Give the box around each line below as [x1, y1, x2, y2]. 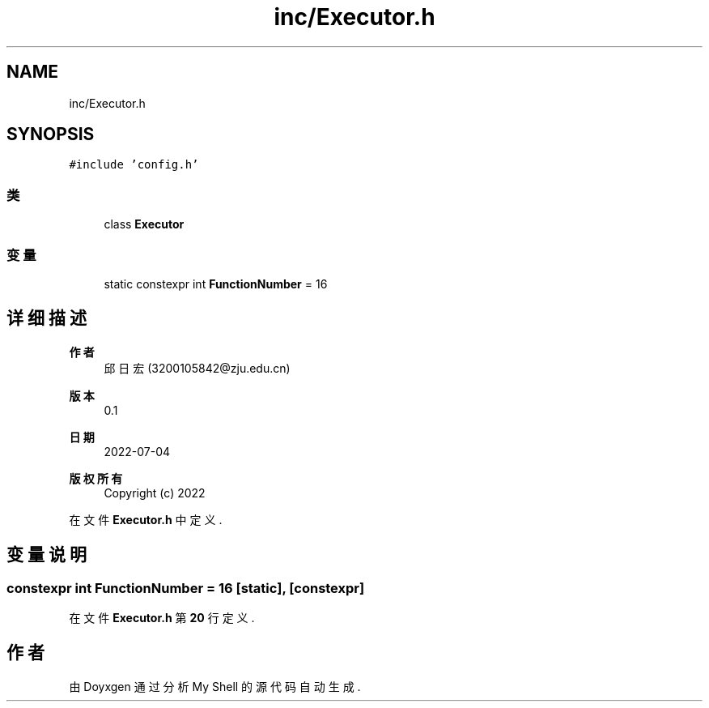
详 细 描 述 [6, 308, 87, 329]
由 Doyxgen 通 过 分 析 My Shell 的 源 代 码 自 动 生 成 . [69, 679, 361, 693]
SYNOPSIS [6, 124, 95, 145]
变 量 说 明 [6, 544, 87, 565]
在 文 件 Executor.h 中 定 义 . [69, 512, 223, 527]
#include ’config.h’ [69, 158, 199, 172]
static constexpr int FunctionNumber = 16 [104, 276, 328, 291]
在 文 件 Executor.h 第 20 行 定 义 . [69, 611, 255, 625]
